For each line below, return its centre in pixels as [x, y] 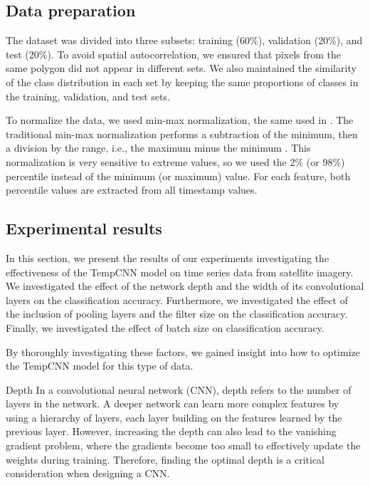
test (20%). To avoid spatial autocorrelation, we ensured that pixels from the [174, 54]
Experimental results [84, 228]
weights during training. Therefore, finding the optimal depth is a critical [165, 459]
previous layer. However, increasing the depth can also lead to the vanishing [171, 431]
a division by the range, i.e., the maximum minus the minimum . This [158, 148]
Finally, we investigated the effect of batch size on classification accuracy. [165, 327]
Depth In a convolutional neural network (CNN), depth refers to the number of [179, 389]
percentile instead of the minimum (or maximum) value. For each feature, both [178, 176]
